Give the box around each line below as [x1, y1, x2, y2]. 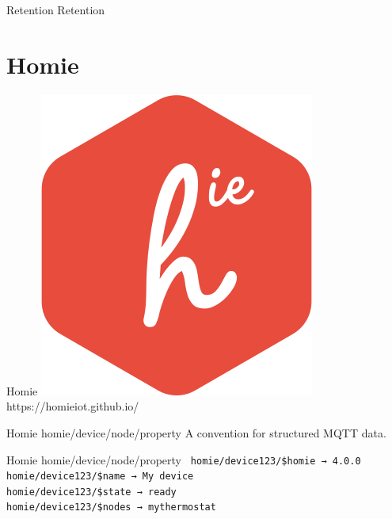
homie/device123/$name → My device [6, 471, 194, 483]
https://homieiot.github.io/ [6, 398, 139, 414]
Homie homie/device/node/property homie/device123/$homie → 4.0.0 [6, 451, 361, 467]
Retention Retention [6, 2, 105, 17]
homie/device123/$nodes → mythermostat [6, 502, 216, 513]
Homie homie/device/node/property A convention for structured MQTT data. [6, 424, 386, 441]
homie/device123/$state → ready [6, 486, 177, 498]
